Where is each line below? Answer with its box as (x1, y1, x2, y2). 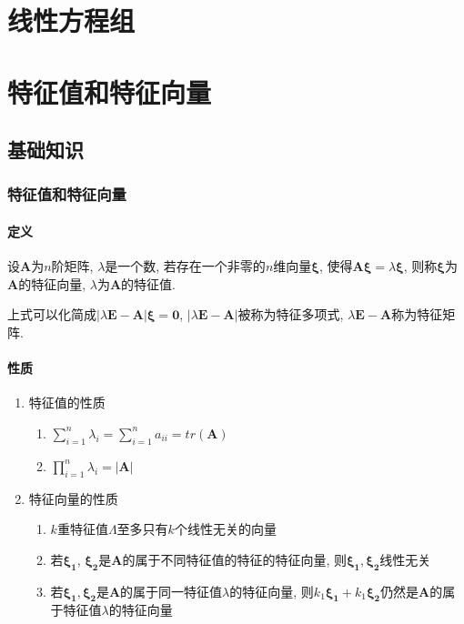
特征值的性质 (28, 393, 106, 412)
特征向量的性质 (28, 488, 118, 508)
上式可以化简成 (7, 305, 96, 324)
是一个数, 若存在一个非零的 (105, 257, 266, 276)
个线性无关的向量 (174, 519, 277, 538)
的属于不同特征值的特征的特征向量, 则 (122, 549, 347, 569)
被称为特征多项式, (237, 305, 344, 324)
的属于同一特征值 (120, 581, 223, 600)
